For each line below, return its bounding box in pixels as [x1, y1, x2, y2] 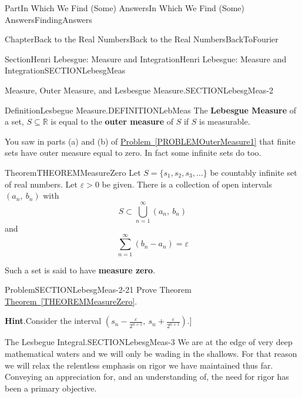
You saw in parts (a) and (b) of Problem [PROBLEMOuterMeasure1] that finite [5, 135, 296, 147]
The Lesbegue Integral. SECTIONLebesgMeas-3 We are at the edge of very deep [5, 336, 293, 348]
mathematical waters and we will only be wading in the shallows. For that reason [5, 347, 297, 359]
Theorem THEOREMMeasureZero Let [5, 166, 141, 178]
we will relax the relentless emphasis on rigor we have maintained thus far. [5, 359, 273, 371]
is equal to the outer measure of [51, 115, 174, 128]
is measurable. [199, 115, 250, 128]
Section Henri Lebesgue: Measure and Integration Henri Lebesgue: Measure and [5, 52, 287, 65]
